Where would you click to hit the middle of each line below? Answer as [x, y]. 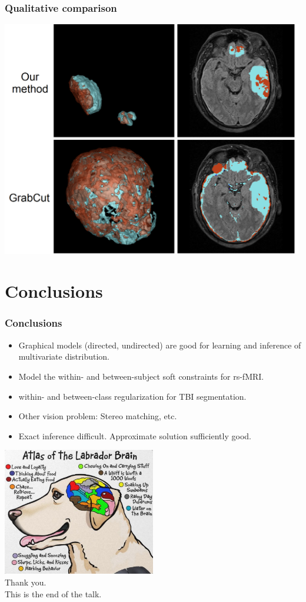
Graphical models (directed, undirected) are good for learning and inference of [160, 345]
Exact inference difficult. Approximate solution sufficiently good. [135, 435]
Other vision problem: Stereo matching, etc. [98, 416]
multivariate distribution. [64, 356]
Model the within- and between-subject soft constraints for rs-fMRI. [141, 376]
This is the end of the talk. [53, 593]
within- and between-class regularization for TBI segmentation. [132, 396]
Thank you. [26, 582]
